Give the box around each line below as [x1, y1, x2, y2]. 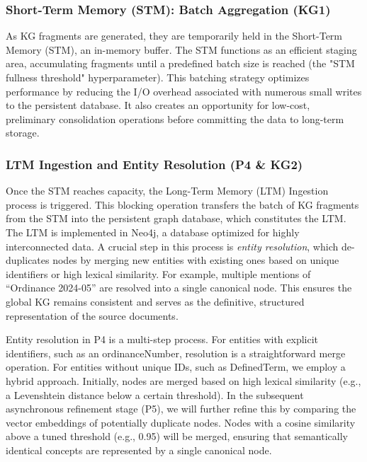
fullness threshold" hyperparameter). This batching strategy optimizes [6, 70, 310, 84]
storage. [6, 125, 40, 140]
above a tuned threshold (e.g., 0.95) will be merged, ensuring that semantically [6, 429, 348, 444]
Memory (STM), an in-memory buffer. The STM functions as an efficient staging [6, 42, 357, 57]
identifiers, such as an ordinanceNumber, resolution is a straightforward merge [6, 345, 346, 360]
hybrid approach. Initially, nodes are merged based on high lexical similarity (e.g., [6, 373, 361, 388]
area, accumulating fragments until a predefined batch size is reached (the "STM [6, 56, 355, 71]
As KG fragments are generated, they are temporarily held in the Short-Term [6, 28, 343, 43]
